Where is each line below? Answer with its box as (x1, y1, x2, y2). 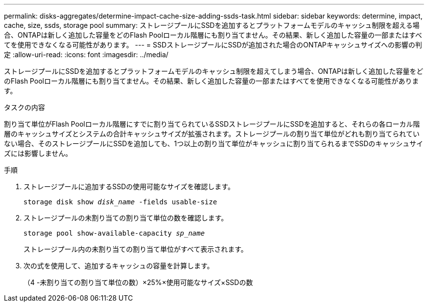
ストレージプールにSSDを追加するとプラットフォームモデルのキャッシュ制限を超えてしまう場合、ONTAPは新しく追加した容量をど (4, 67, 424, 75)
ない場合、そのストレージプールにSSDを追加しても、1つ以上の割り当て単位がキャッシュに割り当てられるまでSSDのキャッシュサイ (4, 139, 424, 148)
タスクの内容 (4, 103, 45, 111)
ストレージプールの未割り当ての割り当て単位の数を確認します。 (23, 214, 228, 222)
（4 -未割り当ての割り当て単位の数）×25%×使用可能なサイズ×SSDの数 (23, 278, 253, 286)
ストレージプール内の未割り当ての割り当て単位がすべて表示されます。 (23, 245, 248, 253)
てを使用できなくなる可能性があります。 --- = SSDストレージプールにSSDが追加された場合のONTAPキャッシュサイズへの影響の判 (4, 41, 422, 49)
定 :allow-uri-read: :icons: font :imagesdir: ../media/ (4, 50, 169, 59)
